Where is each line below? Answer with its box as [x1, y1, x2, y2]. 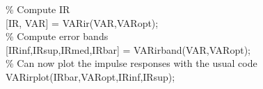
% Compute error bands [6, 29, 109, 43]
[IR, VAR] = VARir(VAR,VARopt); [6, 15, 159, 30]
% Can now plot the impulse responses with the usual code [6, 56, 257, 70]
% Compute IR [6, 2, 70, 16]
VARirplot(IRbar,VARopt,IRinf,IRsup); [6, 69, 175, 83]
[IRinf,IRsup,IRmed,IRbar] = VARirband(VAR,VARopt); [6, 42, 250, 57]
